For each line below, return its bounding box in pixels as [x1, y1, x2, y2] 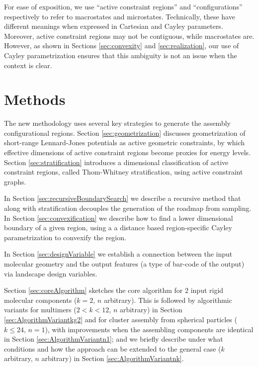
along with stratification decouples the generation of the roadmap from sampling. [4, 203, 252, 213]
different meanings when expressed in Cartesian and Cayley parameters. [4, 21, 223, 31]
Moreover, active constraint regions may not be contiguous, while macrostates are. [4, 30, 255, 41]
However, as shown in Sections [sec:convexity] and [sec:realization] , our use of [4, 40, 239, 51]
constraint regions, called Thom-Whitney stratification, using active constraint [4, 167, 243, 177]
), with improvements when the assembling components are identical [45, 324, 254, 334]
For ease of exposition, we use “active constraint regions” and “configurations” [4, 1, 243, 11]
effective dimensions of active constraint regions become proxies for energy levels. [4, 147, 251, 158]
